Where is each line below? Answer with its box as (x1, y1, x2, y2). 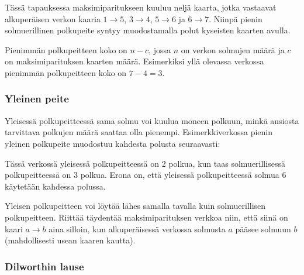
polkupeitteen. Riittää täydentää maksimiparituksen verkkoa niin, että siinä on (5, 211, 288, 223)
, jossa (148, 43, 171, 56)
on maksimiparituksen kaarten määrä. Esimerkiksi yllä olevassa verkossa (5, 55, 264, 67)
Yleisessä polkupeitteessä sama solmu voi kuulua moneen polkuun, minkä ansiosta (5, 114, 299, 126)
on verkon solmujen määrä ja (181, 43, 285, 56)
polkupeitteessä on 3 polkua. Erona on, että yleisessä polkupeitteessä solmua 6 (5, 169, 286, 181)
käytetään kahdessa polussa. (5, 180, 106, 192)
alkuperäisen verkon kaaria (5, 12, 101, 25)
